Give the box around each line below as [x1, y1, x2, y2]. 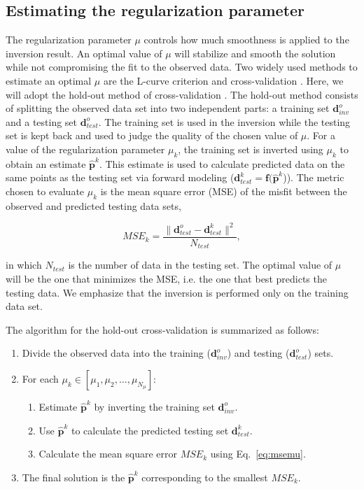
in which [6, 257, 42, 272]
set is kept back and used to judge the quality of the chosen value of [6, 128, 298, 143]
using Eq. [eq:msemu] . [210, 446, 306, 461]
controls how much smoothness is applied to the [143, 32, 349, 47]
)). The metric [283, 170, 344, 185]
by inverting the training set [94, 399, 215, 413]
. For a [307, 128, 335, 143]
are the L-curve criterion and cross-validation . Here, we [103, 73, 344, 87]
